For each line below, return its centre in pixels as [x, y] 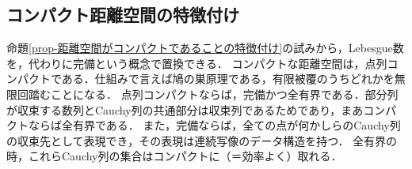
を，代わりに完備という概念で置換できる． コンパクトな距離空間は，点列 [197, 63]
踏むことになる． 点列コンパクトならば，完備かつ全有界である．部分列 [213, 94]
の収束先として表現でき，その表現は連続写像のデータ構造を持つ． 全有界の [202, 140]
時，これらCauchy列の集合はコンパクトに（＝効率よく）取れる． [174, 156]
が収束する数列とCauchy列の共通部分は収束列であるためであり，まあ [185, 109]
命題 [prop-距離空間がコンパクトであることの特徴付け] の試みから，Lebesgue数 [205, 48]
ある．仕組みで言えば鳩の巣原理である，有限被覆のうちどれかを [228, 79]
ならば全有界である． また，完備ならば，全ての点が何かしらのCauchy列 [214, 125]
